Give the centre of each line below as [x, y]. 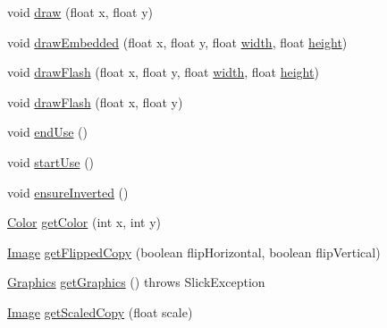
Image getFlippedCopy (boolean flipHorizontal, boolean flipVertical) [194, 252]
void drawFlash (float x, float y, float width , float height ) [163, 72]
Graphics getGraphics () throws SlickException [136, 282]
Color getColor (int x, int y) [84, 222]
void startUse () [51, 161]
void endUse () [47, 132]
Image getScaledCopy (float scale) [100, 311]
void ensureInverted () [68, 192]
